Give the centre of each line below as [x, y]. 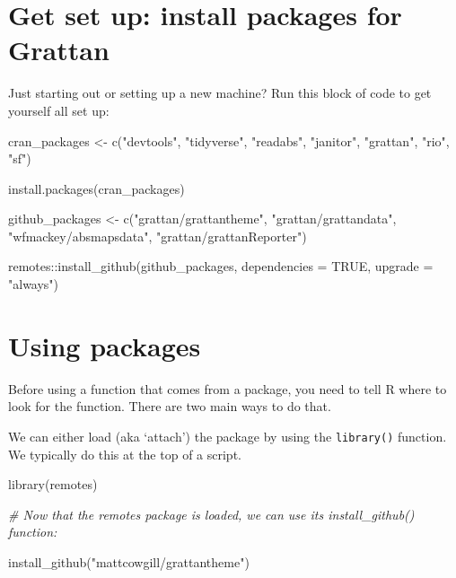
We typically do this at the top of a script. [125, 454]
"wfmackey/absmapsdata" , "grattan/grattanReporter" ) [158, 236]
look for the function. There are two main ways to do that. [170, 406]
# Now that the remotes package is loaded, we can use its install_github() [211, 514]
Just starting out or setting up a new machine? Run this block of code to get [220, 93]
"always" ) [34, 284]
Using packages [105, 345]
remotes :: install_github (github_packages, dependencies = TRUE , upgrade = [221, 266]
